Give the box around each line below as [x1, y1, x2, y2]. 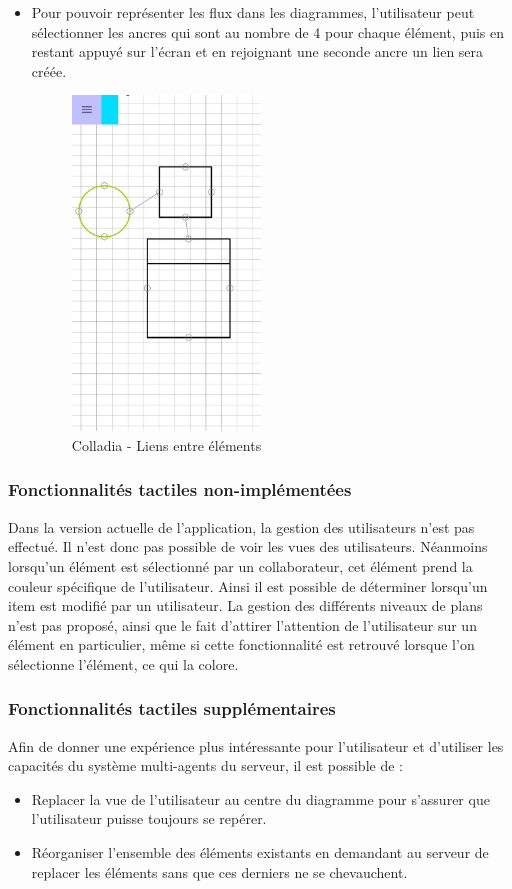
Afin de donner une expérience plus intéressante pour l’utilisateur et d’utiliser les [8, 735, 504, 756]
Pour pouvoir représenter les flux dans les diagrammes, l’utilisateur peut [31, 2, 475, 22]
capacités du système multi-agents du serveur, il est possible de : [8, 755, 403, 776]
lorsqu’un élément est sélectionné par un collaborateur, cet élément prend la [8, 555, 473, 576]
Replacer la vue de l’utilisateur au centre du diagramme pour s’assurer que [31, 788, 490, 809]
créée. [31, 60, 67, 81]
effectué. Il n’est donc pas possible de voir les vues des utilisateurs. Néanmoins [8, 536, 488, 557]
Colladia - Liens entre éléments [71, 434, 262, 455]
